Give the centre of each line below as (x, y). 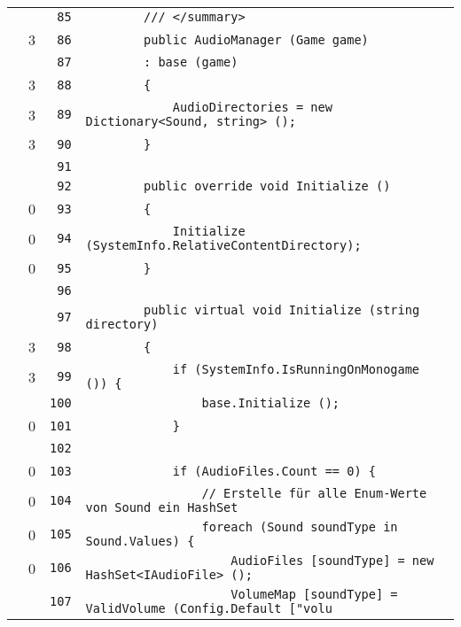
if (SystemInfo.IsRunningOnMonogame (296, 369)
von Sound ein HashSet (162, 507)
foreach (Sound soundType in (300, 527)
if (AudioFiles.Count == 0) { (274, 471)
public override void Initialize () (267, 186)
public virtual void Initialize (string (282, 310)
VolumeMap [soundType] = (314, 594)
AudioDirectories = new (252, 107)
